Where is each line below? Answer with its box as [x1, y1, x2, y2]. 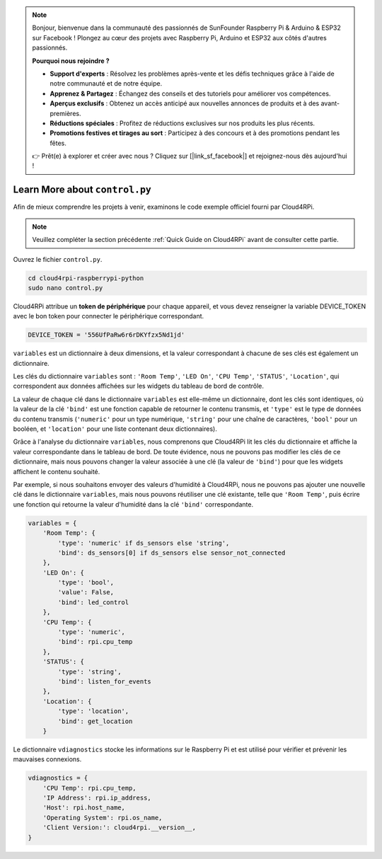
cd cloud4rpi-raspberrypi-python [28, 274, 144, 282]
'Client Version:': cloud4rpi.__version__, [42, 824, 196, 831]
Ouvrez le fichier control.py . [13, 255, 103, 263]
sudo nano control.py [28, 284, 103, 292]
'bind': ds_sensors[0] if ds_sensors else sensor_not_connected [57, 548, 286, 557]
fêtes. [50, 139, 66, 147]
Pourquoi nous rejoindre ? [32, 57, 110, 65]
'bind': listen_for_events [57, 677, 151, 686]
